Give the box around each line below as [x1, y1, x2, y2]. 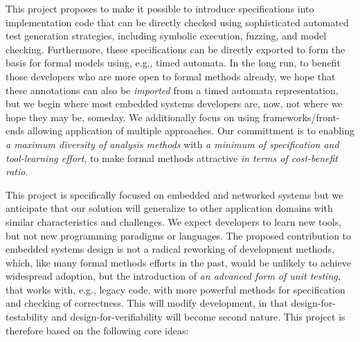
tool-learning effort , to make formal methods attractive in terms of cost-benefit [6, 150, 338, 165]
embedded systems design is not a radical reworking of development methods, [6, 242, 334, 256]
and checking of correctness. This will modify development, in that [6, 296, 288, 310]
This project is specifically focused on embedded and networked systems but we [6, 187, 343, 201]
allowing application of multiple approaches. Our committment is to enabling [27, 123, 354, 138]
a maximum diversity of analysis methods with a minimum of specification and [6, 136, 339, 151]
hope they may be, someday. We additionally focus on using [6, 109, 260, 124]
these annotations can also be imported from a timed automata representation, [6, 82, 339, 97]
